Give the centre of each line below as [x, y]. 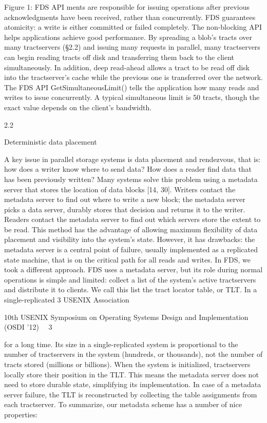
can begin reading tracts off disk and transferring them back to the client [119, 57]
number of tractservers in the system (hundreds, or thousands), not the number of [133, 354]
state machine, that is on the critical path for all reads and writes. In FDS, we [127, 259]
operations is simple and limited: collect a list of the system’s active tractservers [130, 279]
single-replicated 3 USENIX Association [67, 300]
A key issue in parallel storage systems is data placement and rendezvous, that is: [132, 159]
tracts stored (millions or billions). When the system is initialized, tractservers [127, 364]
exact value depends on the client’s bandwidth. [78, 107]
